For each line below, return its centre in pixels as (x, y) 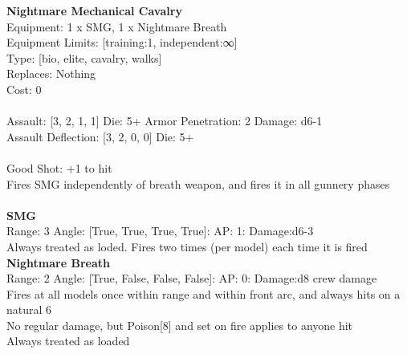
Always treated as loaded (68, 341)
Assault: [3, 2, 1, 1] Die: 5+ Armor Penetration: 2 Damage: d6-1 (165, 121)
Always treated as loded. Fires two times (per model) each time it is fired (187, 246)
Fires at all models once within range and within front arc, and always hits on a (203, 293)
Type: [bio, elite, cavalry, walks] (84, 57)
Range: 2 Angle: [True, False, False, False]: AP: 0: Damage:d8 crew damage (192, 278)
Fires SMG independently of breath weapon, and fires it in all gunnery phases (198, 183)
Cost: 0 (24, 89)
